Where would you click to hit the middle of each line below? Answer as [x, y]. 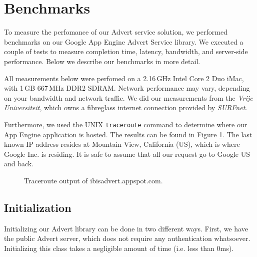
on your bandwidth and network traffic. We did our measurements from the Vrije [128, 97]
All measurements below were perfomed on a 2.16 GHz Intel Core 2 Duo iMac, [124, 78]
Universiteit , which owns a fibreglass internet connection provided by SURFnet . [126, 107]
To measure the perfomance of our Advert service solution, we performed [116, 32]
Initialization [38, 207]
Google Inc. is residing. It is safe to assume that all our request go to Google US [127, 154]
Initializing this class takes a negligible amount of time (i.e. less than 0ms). [119, 248]
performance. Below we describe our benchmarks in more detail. [102, 61]
